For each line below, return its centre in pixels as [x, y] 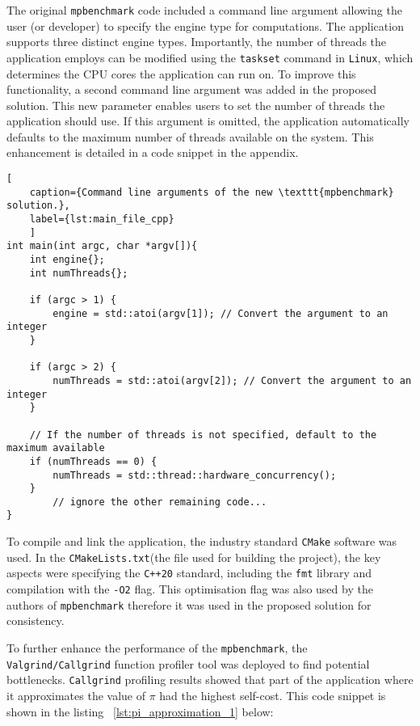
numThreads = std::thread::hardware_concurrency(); [195, 475]
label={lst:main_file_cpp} [102, 219]
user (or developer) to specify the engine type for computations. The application [205, 25]
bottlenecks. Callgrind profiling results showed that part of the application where [210, 680]
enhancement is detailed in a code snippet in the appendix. [153, 152]
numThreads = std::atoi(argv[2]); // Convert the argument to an [232, 380]
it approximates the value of [76, 695]
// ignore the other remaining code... [160, 502]
